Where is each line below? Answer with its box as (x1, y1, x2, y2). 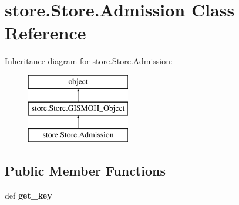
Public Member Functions (5, 161, 166, 180)
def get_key (5, 189, 52, 201)
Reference (5, 21, 86, 45)
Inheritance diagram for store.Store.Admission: (5, 55, 173, 67)
